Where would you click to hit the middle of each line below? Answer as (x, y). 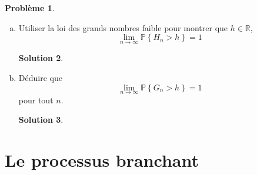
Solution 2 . (41, 58)
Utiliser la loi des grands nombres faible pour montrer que (123, 27)
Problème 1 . (30, 8)
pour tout (36, 100)
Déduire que (40, 78)
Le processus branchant (102, 160)
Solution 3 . (41, 120)
